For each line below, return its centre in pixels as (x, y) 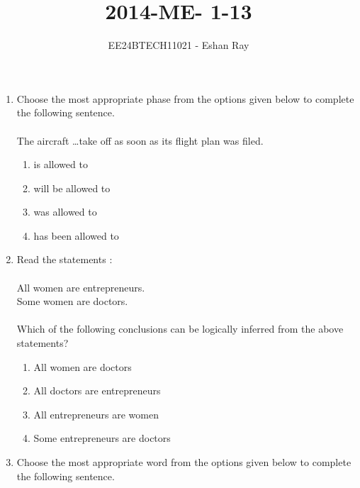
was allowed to (65, 212)
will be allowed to (72, 188)
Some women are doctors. (72, 301)
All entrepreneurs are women (96, 414)
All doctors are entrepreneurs (97, 390)
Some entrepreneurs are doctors (102, 438)
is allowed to (61, 164)
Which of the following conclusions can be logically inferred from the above (180, 329)
